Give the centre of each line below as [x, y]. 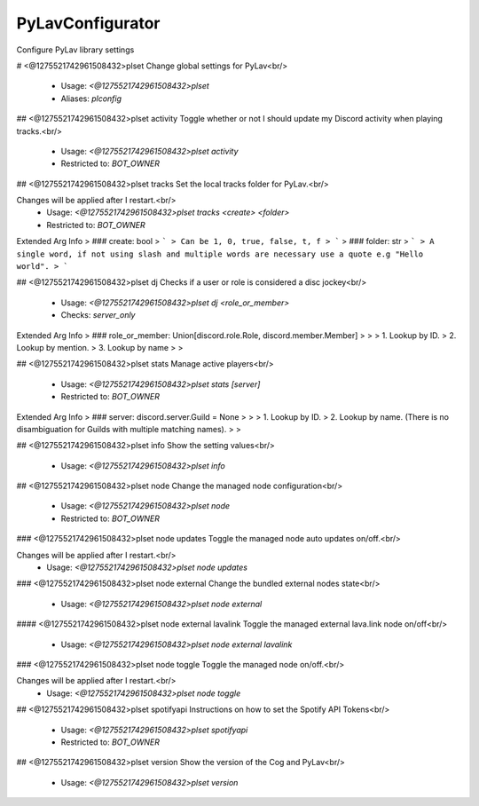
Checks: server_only [98, 315]
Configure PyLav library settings [75, 50]
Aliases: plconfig [91, 99]
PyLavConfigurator [88, 23]
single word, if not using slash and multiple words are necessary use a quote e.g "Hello [220, 254]
